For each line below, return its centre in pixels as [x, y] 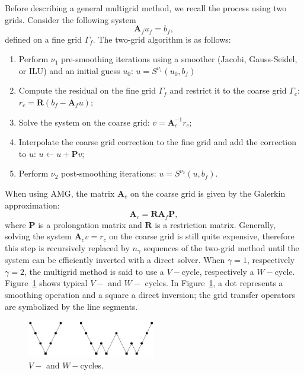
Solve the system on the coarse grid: [84, 122]
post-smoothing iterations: [109, 173]
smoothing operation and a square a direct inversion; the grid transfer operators [150, 295]
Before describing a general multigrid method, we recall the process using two [146, 8]
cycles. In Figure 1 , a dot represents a [214, 283]
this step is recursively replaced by [67, 247]
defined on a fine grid [43, 39]
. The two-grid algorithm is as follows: [162, 39]
